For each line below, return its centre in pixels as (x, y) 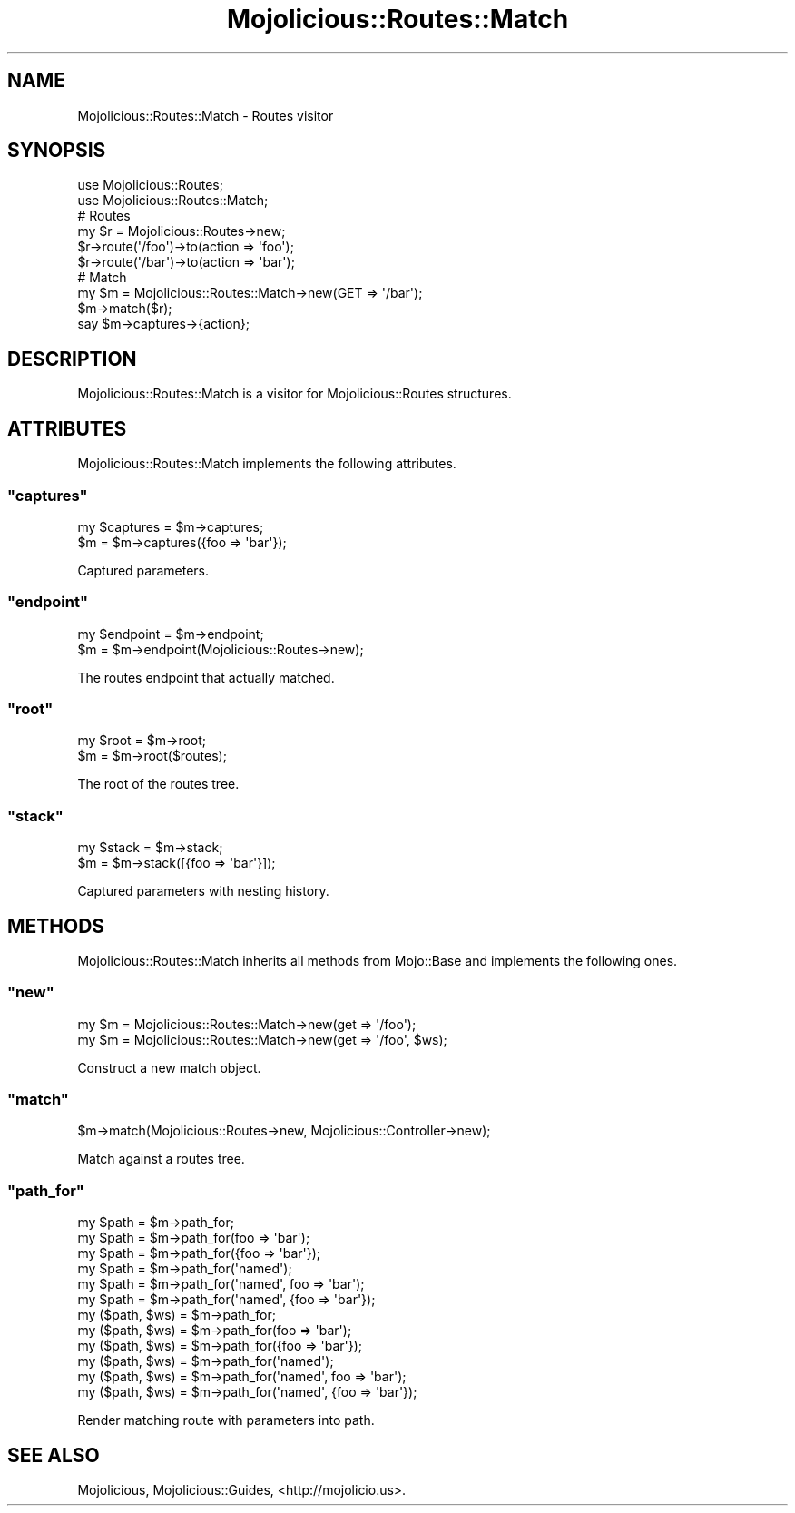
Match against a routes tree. (161, 1159)
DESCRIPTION (72, 359)
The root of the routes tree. (158, 784)
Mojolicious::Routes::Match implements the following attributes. (267, 464)
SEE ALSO (54, 1455)
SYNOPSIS (57, 151)
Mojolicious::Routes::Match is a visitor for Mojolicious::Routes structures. (294, 394)
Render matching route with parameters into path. (226, 1420)
